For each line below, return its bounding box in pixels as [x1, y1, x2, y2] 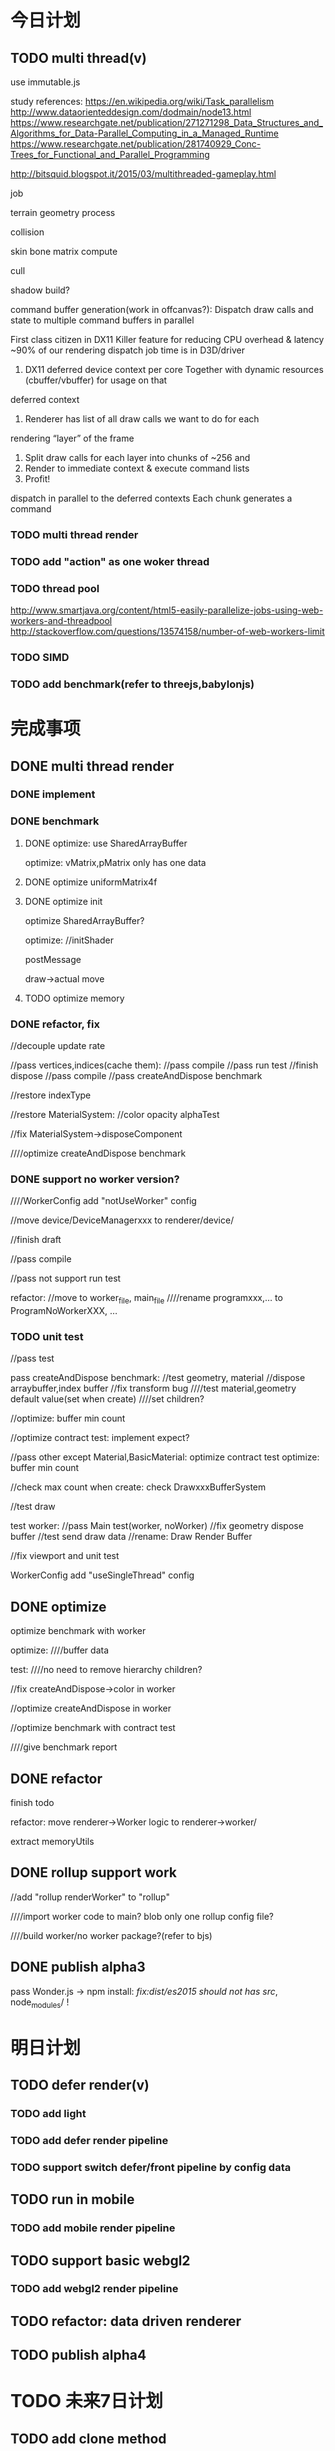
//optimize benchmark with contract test [10, 1722, 176, 1734]
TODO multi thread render [10, 527, 139, 541]
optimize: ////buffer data [10, 1644, 110, 1656]
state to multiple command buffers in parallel [10, 314, 195, 326]
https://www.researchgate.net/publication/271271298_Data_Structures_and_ [10, 117, 323, 128]
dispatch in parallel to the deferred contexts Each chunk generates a [10, 492, 293, 504]
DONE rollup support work [10, 1864, 177, 1881]
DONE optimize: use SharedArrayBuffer [24, 837, 188, 849]
